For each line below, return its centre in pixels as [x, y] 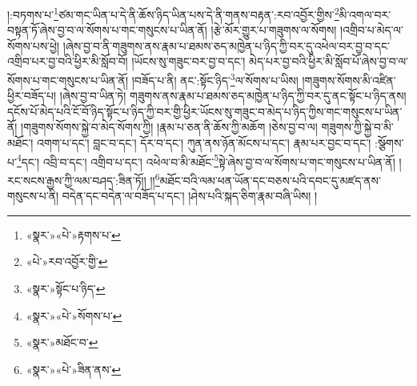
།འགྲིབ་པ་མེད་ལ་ [372, 30]
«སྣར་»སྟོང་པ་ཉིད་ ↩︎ [66, 288]
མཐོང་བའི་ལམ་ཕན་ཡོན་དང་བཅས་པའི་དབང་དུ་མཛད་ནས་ [270, 180]
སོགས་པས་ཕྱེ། [34, 45]
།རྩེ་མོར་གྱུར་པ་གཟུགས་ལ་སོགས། [274, 30]
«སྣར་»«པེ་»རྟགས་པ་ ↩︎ [73, 234]
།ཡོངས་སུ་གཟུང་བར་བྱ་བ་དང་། [188, 61]
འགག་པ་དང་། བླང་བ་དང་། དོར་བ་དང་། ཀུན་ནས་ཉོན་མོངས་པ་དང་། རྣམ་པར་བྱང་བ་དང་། [204, 143]
